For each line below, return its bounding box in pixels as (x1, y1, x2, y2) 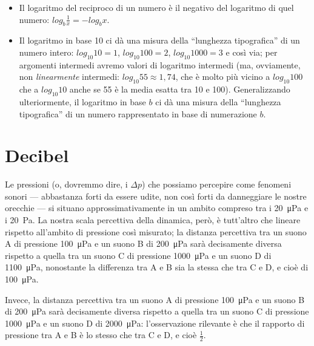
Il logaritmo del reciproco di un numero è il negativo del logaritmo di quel (19, 1, 294, 13)
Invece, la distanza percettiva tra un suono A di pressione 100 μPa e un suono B (5, 293, 305, 305)
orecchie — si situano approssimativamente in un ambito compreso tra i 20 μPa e (5, 201, 309, 214)
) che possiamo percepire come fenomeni (142, 178, 292, 191)
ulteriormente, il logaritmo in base (19, 95, 146, 108)
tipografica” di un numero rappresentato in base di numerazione (19, 107, 257, 120)
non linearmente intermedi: (19, 70, 119, 83)
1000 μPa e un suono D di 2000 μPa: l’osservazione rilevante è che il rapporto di (5, 316, 305, 329)
